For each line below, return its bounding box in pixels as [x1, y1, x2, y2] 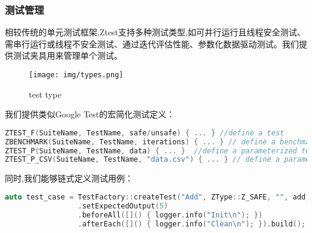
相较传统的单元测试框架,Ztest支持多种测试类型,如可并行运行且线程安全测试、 [5, 26, 305, 38]
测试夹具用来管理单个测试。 [13, 49, 122, 62]
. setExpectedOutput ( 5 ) [77, 201, 169, 210]
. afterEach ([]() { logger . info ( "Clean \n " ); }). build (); [77, 219, 306, 228]
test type [29, 87, 62, 100]
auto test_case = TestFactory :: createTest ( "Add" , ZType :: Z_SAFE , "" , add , [5, 192, 310, 201]
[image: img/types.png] [29, 71, 124, 79]
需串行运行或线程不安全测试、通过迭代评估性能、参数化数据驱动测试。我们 [5, 37, 299, 50]
